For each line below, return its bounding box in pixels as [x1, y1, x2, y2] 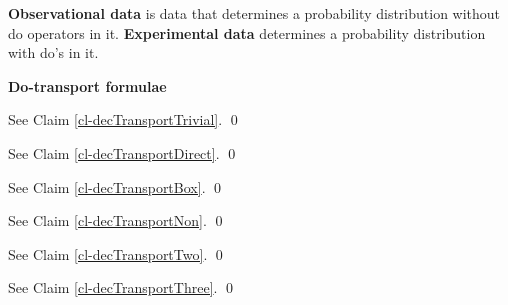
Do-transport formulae [8, 75, 167, 96]
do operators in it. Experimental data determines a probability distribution [8, 22, 486, 43]
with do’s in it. [8, 42, 99, 63]
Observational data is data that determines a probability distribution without [8, 3, 501, 23]
